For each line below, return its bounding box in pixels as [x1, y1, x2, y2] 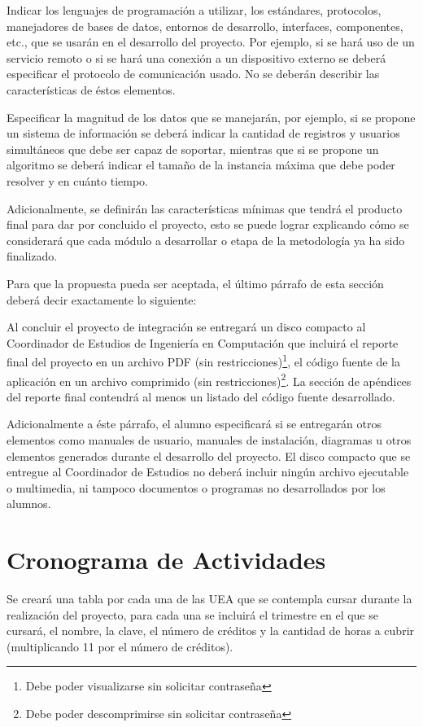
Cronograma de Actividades [7, 543, 326, 576]
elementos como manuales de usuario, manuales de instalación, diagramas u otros [7, 431, 412, 448]
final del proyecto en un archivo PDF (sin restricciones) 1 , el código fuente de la [7, 351, 400, 370]
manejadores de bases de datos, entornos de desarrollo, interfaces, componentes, [7, 17, 403, 34]
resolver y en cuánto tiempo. [7, 172, 148, 189]
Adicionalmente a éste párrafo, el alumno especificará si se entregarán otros [7, 415, 382, 432]
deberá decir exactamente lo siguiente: [7, 291, 197, 308]
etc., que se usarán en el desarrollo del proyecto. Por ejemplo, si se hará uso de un [7, 33, 415, 50]
